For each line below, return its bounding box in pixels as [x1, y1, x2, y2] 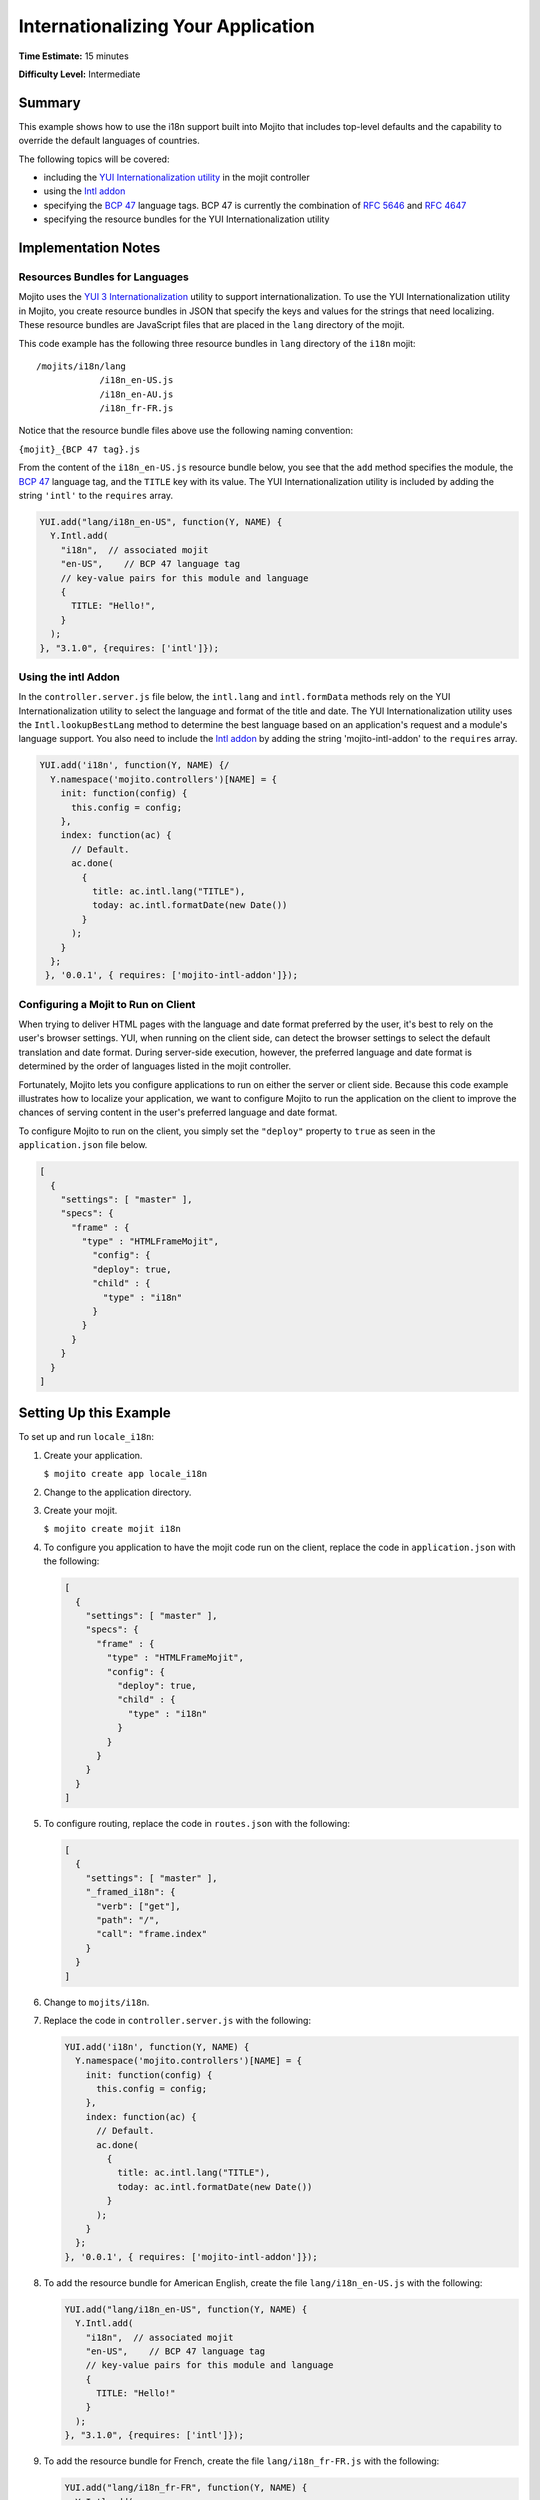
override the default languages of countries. [18, 135, 200, 147]
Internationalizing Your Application [18, 15, 315, 37]
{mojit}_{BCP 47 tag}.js [18, 443, 140, 455]
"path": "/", [96, 1914, 160, 1925]
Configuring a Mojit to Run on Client [18, 997, 196, 1011]
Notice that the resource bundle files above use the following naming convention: [18, 425, 354, 437]
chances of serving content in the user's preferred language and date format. [18, 1106, 338, 1119]
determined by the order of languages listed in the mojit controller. [18, 1060, 292, 1072]
